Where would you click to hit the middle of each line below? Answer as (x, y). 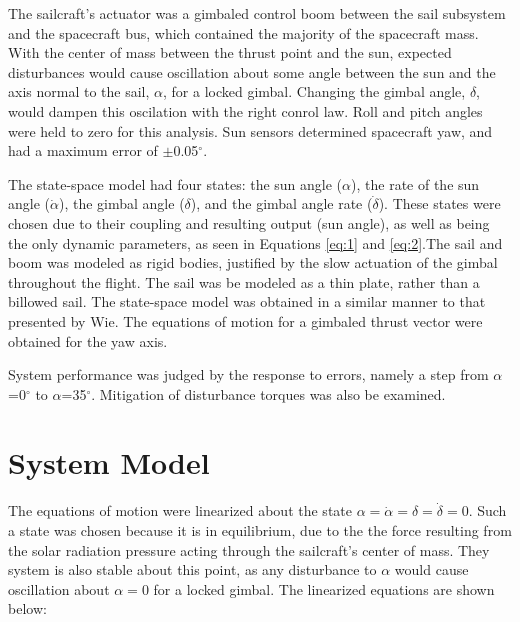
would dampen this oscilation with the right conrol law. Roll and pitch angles (245, 110)
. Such (487, 510)
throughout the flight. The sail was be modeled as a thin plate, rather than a (244, 281)
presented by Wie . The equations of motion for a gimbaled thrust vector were (245, 320)
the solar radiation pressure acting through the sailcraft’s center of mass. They (249, 549)
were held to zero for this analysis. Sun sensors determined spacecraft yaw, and (250, 130)
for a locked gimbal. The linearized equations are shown (324, 588)
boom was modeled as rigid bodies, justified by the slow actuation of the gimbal (253, 262)
